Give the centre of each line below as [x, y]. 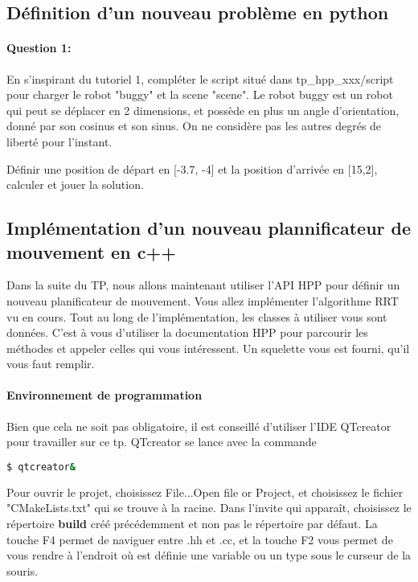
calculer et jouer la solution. [75, 184]
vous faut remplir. [51, 364]
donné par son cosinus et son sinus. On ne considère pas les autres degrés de [194, 126]
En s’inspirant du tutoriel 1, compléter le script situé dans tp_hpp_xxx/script [200, 78]
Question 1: [39, 48]
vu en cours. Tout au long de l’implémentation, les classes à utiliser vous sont [197, 316]
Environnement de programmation [104, 395]
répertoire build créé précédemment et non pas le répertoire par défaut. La [192, 523]
